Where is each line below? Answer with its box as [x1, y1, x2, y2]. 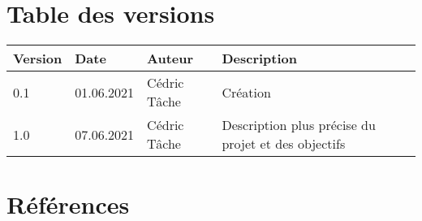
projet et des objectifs [222, 134, 346, 154]
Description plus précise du [222, 115, 376, 135]
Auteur [147, 49, 194, 68]
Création [222, 82, 271, 102]
